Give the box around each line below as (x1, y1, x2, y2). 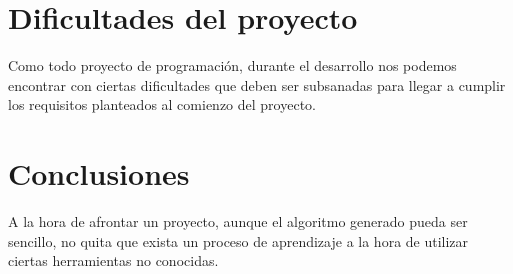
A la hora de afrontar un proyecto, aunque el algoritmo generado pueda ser (8, 211, 468, 232)
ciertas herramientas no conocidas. (8, 250, 219, 271)
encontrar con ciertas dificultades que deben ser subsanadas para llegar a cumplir (8, 74, 506, 95)
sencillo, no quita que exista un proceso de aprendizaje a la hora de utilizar (8, 230, 469, 251)
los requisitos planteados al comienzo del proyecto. (8, 94, 316, 115)
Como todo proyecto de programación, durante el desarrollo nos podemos (8, 55, 457, 76)
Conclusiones (8, 153, 190, 194)
